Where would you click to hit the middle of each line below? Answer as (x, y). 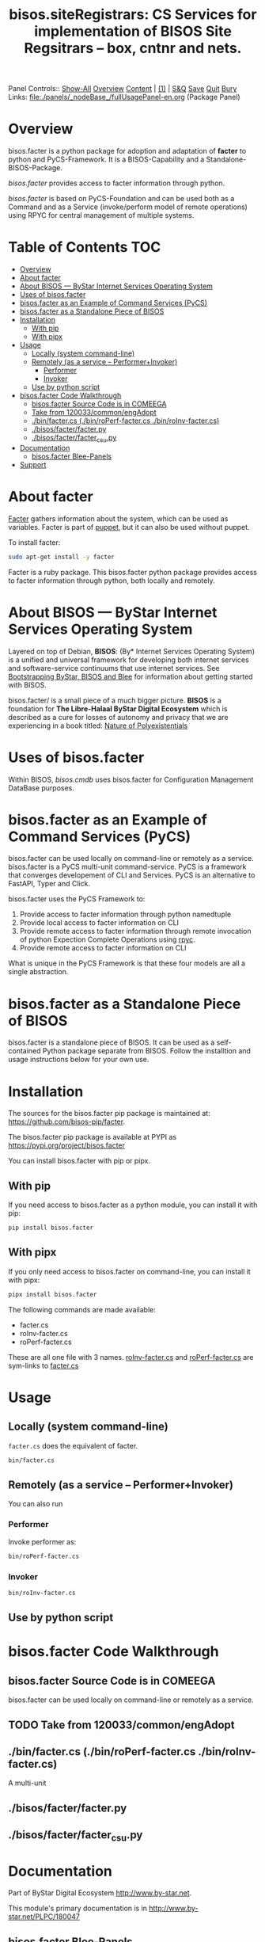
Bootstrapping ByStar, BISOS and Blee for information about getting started (131, 676)
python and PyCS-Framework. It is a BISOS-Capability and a (106, 159)
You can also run (36, 1504)
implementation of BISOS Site (133, 31)
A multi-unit (27, 1783)
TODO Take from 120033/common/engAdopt (121, 1725)
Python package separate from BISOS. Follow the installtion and (147, 1051)
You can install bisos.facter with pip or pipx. (79, 1161)
